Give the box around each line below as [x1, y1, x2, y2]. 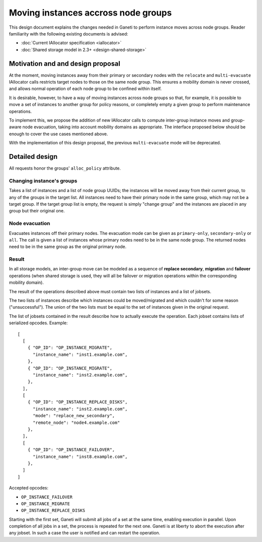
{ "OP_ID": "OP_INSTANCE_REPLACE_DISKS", [27, 399, 128, 405]
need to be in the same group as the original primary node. [9, 244, 127, 250]
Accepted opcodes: [9, 485, 49, 491]
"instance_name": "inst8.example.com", [33, 454, 128, 459]
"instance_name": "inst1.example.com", [33, 351, 128, 357]
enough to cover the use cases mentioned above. [9, 131, 108, 137]
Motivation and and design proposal [9, 59, 121, 68]
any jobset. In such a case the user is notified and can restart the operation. [9, 530, 160, 536]
